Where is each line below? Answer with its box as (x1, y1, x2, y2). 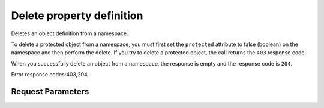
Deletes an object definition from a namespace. (11, 30, 128, 37)
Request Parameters (11, 87, 89, 97)
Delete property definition (11, 9, 143, 22)
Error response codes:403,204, (11, 71, 89, 78)
